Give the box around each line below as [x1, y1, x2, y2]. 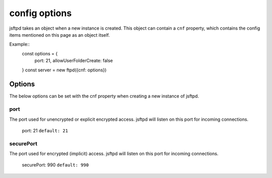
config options [9, 8, 72, 19]
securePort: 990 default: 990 [22, 162, 89, 168]
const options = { [22, 50, 58, 56]
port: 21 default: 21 [22, 127, 68, 133]
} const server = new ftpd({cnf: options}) [22, 67, 107, 73]
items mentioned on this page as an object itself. [9, 32, 110, 38]
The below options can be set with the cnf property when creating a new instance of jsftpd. [9, 93, 199, 99]
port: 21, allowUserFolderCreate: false [34, 58, 113, 64]
